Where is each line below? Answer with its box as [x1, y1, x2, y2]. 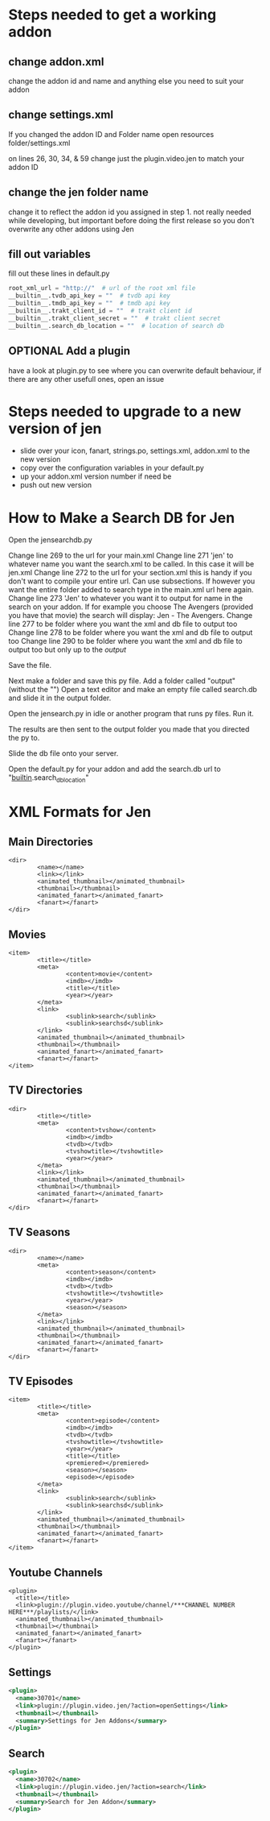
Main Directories [8, 835, 94, 848]
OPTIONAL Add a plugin [8, 344, 131, 358]
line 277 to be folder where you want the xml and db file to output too [8, 619, 238, 629]
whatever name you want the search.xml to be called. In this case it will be [8, 559, 255, 569]
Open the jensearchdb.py [8, 535, 92, 545]
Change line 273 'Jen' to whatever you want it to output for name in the [8, 594, 243, 604]
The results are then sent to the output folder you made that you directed [8, 724, 250, 734]
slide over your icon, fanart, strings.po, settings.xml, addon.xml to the [19, 446, 251, 456]
